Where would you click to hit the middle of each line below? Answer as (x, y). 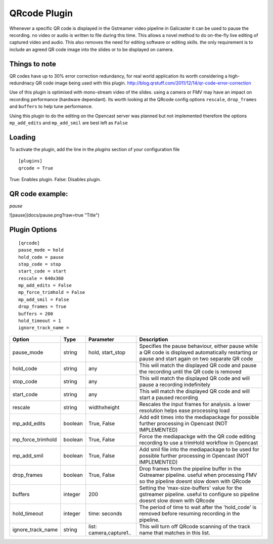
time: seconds (105, 513)
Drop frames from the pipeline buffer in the (190, 469)
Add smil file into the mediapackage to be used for (199, 449)
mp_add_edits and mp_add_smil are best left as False (69, 123)
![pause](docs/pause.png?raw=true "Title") (54, 215)
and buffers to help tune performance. (51, 107)
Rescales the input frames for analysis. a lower (195, 404)
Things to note (33, 64)
